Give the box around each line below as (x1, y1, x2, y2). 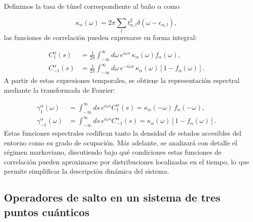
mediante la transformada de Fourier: (4, 84, 115, 95)
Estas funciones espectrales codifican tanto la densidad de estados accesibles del (4, 128, 241, 138)
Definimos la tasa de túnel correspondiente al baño (4, 1, 155, 11)
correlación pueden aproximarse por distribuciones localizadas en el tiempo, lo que (4, 156, 249, 166)
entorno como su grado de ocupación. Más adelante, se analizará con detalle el (4, 137, 237, 147)
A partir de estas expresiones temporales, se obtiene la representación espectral (4, 75, 240, 85)
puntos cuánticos (4, 204, 90, 219)
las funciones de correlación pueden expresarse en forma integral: (4, 32, 197, 42)
